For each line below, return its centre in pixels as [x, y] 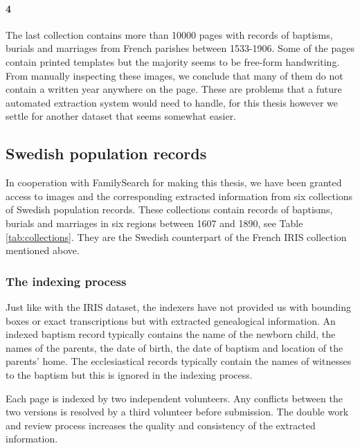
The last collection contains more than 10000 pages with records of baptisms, [169, 34]
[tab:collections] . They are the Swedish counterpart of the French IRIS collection [176, 236]
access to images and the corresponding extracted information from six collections [179, 196]
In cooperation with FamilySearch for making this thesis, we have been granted [174, 182]
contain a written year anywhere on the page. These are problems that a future [174, 89]
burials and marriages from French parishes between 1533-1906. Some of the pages [180, 48]
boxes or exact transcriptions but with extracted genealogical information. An [171, 320]
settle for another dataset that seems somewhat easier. [121, 116]
